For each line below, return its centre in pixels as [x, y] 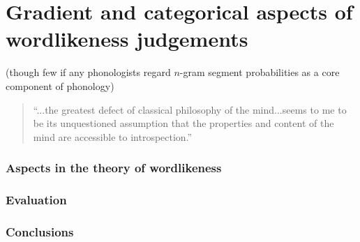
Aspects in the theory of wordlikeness [114, 168]
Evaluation [36, 200]
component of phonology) [60, 85]
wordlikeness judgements [127, 39]
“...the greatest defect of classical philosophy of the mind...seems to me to [190, 109]
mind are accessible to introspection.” [113, 136]
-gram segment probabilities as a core [260, 72]
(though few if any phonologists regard [88, 72]
